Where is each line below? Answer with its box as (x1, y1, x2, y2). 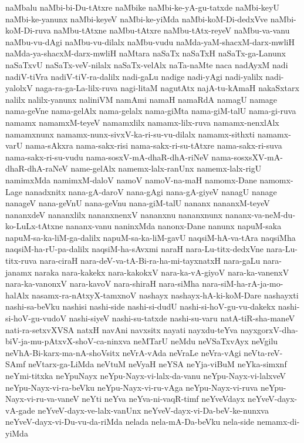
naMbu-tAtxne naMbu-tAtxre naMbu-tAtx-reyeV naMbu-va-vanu (53, 24, 290, 36)
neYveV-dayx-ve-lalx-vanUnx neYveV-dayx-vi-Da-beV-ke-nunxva (38, 404, 269, 416)
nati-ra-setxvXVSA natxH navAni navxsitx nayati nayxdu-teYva (5, 323, 238, 335)
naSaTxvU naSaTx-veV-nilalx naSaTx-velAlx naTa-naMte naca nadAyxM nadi (5, 58, 288, 71)
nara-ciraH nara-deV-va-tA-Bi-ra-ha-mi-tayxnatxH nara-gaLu (39, 254, 261, 267)
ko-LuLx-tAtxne (5, 220, 63, 232)
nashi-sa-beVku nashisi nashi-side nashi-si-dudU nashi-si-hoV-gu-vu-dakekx (5, 300, 276, 313)
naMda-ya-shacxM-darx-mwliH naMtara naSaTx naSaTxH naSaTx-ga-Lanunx (5, 47, 286, 59)
